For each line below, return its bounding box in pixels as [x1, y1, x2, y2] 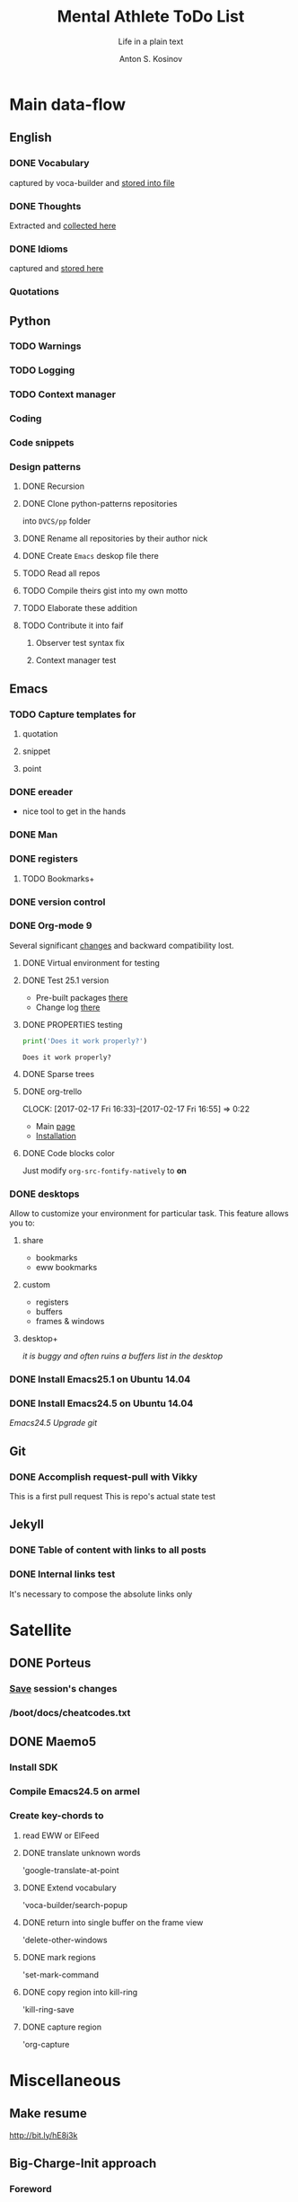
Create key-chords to [9, 1809, 104, 1822]
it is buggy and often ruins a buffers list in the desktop [22, 1350, 223, 1362]
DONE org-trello [22, 1085, 83, 1097]
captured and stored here [9, 263, 104, 274]
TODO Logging [9, 364, 75, 376]
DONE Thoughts [9, 199, 82, 212]
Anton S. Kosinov [118, 53, 183, 64]
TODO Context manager [9, 388, 117, 401]
